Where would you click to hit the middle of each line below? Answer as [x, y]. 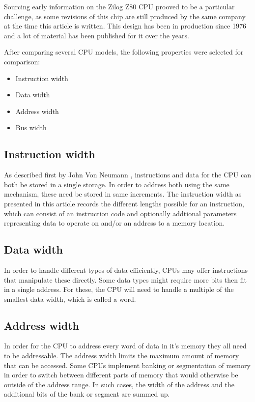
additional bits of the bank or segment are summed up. [87, 394]
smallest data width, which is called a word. [70, 299]
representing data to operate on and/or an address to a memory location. [114, 223]
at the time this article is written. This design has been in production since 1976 [125, 26]
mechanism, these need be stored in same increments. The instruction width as [123, 194]
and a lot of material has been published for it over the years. [97, 35]
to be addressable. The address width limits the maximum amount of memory [122, 356]
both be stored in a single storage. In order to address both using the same [117, 184]
